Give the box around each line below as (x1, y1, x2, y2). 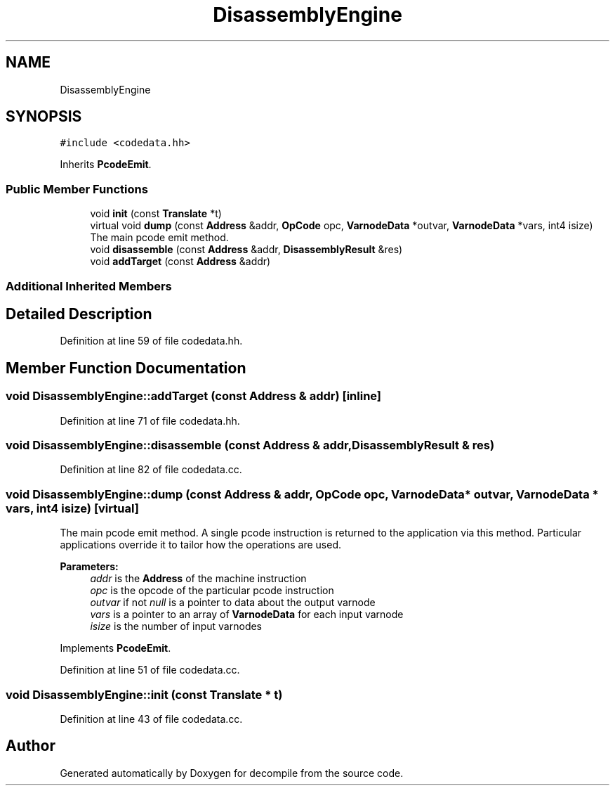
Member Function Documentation (6, 359, 246, 377)
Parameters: (60, 560, 119, 573)
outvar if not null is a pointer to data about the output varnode (90, 596, 376, 609)
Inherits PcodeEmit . (60, 158, 152, 171)
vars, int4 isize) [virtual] (6, 501, 139, 515)
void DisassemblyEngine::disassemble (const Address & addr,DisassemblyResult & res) (6, 438, 495, 452)
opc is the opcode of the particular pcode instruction (90, 584, 334, 597)
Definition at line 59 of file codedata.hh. (60, 335, 243, 347)
